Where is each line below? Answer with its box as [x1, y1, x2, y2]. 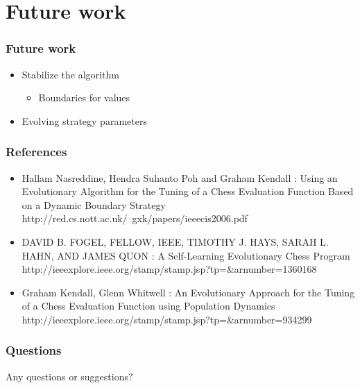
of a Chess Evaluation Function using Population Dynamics [22, 298, 275, 313]
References [6, 143, 67, 160]
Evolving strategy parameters [22, 113, 147, 128]
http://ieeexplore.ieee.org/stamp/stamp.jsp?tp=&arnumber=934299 [22, 312, 312, 326]
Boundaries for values [38, 90, 130, 105]
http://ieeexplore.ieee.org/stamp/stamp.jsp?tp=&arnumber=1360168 [22, 262, 317, 276]
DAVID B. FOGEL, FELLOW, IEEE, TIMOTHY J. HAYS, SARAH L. [22, 234, 329, 248]
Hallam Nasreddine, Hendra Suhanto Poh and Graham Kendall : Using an [22, 170, 338, 185]
